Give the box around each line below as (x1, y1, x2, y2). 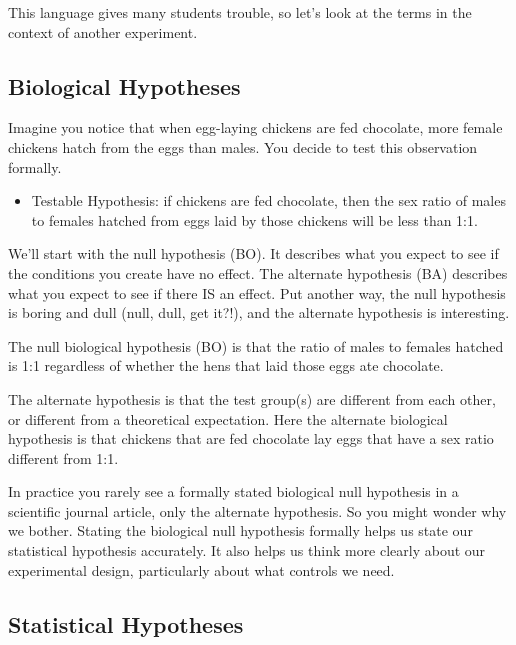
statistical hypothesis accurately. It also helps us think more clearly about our (8, 540, 486, 561)
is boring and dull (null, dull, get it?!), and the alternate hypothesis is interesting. (8, 302, 510, 323)
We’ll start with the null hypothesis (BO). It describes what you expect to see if (8, 243, 499, 264)
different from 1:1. (8, 447, 119, 468)
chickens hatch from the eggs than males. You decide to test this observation (8, 136, 478, 157)
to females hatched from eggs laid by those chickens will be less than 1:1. (31, 209, 478, 230)
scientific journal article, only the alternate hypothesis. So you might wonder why (8, 500, 507, 521)
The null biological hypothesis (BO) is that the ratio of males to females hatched (8, 335, 504, 356)
